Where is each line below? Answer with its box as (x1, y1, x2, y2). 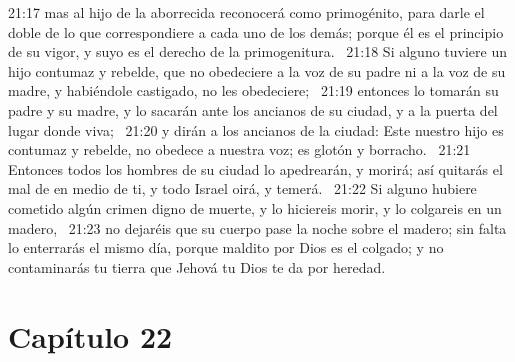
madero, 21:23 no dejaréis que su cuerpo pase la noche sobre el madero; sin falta (8, 217, 507, 238)
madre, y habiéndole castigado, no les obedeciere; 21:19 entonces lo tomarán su (8, 80, 499, 101)
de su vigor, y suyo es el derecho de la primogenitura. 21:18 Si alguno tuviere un (8, 41, 507, 62)
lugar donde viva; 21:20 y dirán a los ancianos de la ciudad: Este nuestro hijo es (8, 119, 504, 140)
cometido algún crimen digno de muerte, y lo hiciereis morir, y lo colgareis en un (8, 197, 502, 218)
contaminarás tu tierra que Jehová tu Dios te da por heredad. (8, 256, 386, 277)
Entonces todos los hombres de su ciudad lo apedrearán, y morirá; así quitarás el (8, 158, 503, 179)
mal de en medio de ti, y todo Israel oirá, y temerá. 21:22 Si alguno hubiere (8, 178, 477, 199)
